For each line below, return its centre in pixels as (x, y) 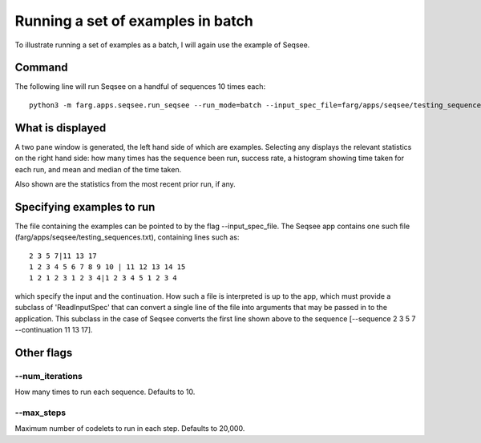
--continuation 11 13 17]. (54, 329)
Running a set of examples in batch (134, 21)
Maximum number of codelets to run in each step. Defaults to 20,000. (130, 429)
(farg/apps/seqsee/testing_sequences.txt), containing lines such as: (127, 237)
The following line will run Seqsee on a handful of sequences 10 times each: (140, 87)
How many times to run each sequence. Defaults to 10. (105, 392)
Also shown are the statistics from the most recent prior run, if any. (125, 183)
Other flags (44, 352)
